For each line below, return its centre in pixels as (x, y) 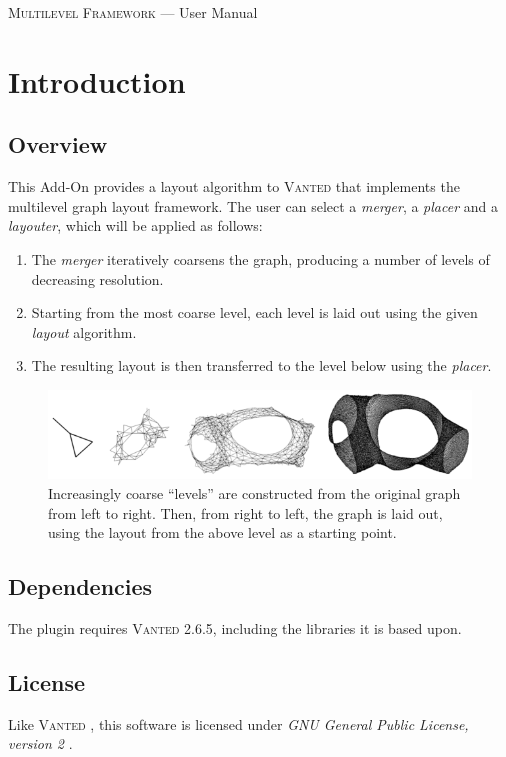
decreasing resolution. (97, 278)
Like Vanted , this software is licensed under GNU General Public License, (238, 723)
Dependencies (80, 586)
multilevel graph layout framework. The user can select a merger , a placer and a (253, 205)
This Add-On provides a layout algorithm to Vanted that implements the (234, 186)
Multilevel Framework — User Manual (133, 12)
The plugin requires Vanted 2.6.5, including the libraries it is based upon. (235, 628)
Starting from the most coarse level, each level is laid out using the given (254, 312)
